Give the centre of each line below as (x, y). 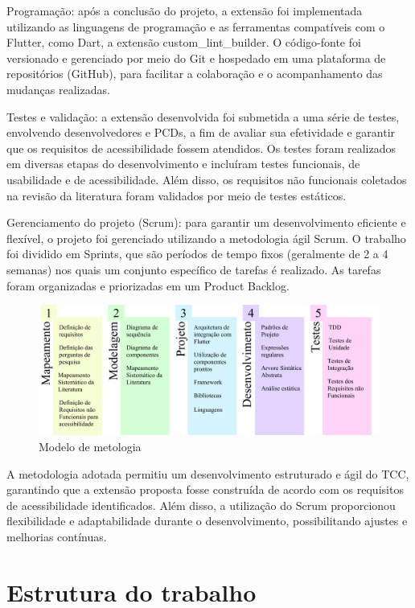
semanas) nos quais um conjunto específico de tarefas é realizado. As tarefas (194, 269)
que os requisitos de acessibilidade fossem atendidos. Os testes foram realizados (201, 148)
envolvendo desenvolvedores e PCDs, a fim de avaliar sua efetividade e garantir (201, 132)
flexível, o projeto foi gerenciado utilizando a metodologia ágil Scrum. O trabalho (206, 238)
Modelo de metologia (90, 446)
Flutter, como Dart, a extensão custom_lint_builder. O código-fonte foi (184, 42)
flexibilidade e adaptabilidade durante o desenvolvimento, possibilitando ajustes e (207, 521)
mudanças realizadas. (58, 89)
